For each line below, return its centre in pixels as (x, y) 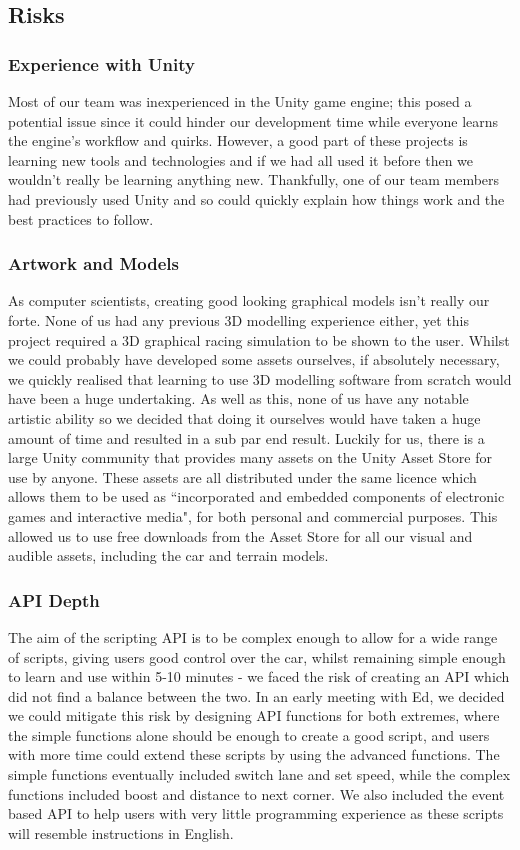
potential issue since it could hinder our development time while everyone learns (253, 120)
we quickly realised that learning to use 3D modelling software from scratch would (260, 378)
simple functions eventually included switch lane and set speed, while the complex (259, 774)
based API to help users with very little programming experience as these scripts (256, 813)
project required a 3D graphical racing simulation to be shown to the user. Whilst (259, 339)
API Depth (54, 599)
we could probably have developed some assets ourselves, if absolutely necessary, (254, 359)
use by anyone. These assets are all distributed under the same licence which (242, 476)
